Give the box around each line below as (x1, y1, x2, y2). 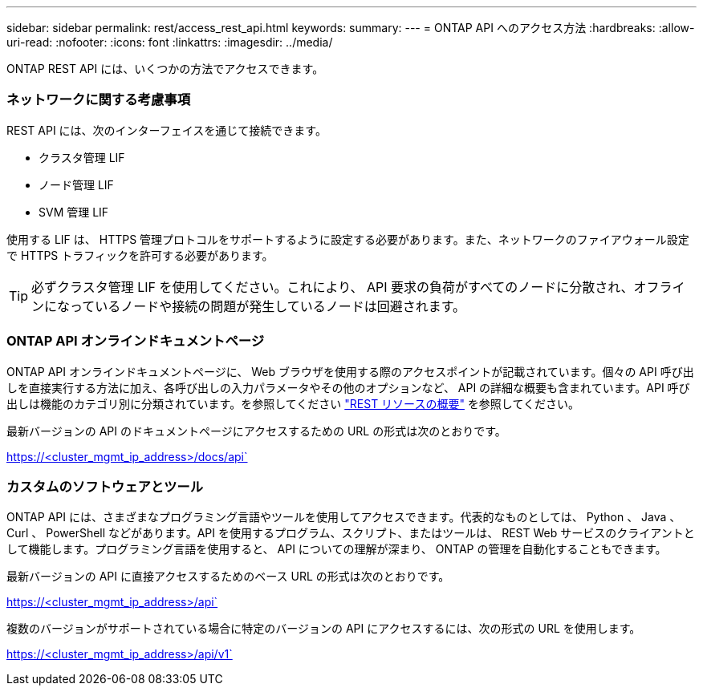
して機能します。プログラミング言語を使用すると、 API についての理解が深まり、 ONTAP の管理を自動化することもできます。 (6, 542, 667, 556)
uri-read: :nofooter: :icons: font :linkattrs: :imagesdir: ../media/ (6, 35, 333, 49)
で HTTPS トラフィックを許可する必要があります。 (6, 248, 274, 262)
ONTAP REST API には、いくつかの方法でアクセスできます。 (6, 62, 324, 75)
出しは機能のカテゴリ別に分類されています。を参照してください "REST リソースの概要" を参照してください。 (6, 396, 580, 411)
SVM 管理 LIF (39, 204, 109, 219)
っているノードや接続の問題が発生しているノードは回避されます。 (70, 297, 466, 314)
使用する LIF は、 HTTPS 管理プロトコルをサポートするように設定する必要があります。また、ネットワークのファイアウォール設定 (6, 232, 689, 246)
